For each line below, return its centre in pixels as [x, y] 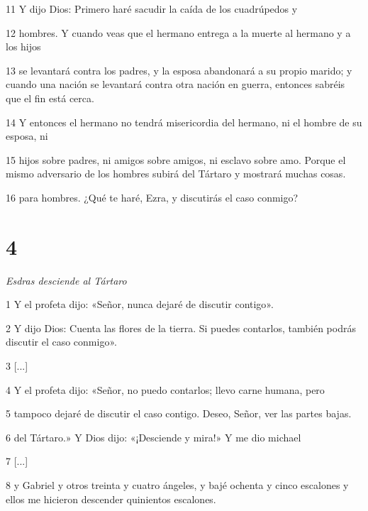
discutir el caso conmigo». [61, 342]
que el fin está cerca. [50, 98]
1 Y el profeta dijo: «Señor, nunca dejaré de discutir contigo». [140, 304]
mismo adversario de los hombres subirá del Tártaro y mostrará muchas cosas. [176, 174]
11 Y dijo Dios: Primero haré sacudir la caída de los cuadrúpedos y [152, 9]
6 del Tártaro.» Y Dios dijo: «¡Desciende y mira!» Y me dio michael [154, 437]
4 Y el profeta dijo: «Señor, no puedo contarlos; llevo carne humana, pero [165, 389]
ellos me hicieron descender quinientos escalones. [111, 499]
